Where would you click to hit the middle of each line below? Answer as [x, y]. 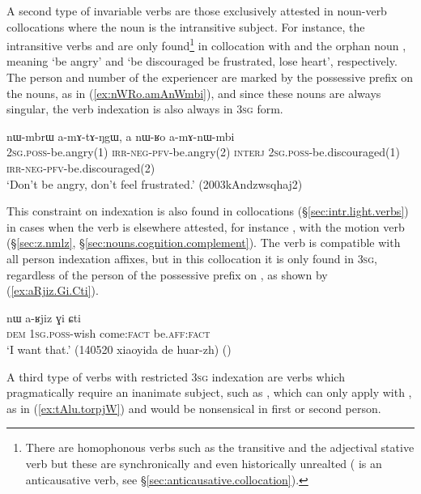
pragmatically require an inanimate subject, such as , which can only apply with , [209, 392]
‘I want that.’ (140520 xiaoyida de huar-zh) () [119, 349]
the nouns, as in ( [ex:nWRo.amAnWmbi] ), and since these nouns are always [194, 93]
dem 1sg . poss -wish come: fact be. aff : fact [108, 333]
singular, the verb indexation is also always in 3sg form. [145, 109]
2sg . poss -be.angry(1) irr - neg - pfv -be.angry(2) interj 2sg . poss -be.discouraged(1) [203, 152]
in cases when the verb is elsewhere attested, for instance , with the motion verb [206, 226]
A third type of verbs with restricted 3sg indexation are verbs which [176, 376]
